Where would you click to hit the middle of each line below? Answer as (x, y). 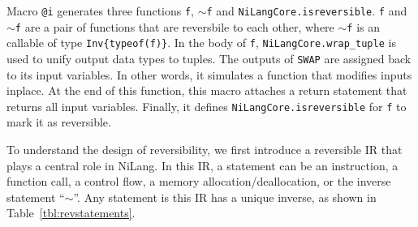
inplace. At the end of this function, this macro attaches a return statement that (207, 90)
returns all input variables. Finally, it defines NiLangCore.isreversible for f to (207, 106)
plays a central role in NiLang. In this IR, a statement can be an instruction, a (203, 165)
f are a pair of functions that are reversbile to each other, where (175, 26)
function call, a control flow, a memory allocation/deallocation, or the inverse (199, 181)
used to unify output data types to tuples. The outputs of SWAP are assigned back (209, 58)
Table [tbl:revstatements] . (71, 213)
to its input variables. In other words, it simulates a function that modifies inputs (209, 74)
